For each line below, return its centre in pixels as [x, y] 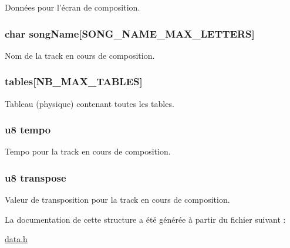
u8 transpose [36, 177]
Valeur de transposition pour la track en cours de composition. [117, 200]
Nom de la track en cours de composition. [80, 55]
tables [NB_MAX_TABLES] [74, 81]
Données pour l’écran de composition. [72, 7]
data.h [16, 239]
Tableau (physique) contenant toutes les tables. [90, 103]
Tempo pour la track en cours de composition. [88, 151]
